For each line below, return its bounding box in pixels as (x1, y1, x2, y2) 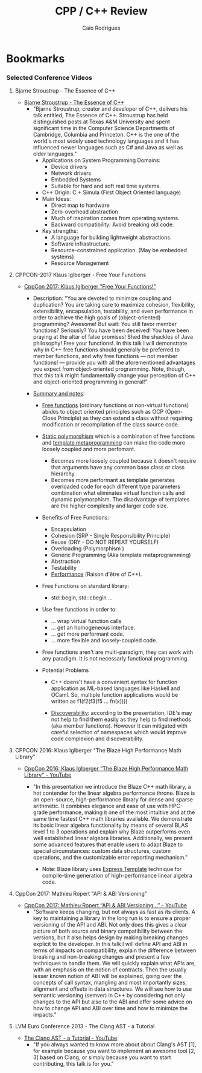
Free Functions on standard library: (42, 582, 130, 590)
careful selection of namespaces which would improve (51, 729, 187, 736)
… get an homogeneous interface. (51, 624, 136, 631)
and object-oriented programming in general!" (33, 378, 148, 385)
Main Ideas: (42, 195, 71, 203)
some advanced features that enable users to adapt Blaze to (33, 841, 183, 848)
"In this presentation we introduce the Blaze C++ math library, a (33, 783, 191, 791)
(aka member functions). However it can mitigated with (51, 722, 188, 729)
